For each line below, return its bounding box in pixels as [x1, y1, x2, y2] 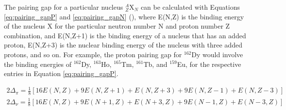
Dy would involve [191, 49, 243, 59]
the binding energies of [4, 59, 71, 69]
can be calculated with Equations [140, 2, 240, 12]
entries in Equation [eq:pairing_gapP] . [4, 68, 118, 79]
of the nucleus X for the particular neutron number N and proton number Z [4, 21, 230, 31]
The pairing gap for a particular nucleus [4, 2, 123, 12]
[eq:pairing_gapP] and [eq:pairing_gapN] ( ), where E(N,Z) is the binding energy [4, 11, 244, 21]
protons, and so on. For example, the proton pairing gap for [4, 49, 182, 59]
